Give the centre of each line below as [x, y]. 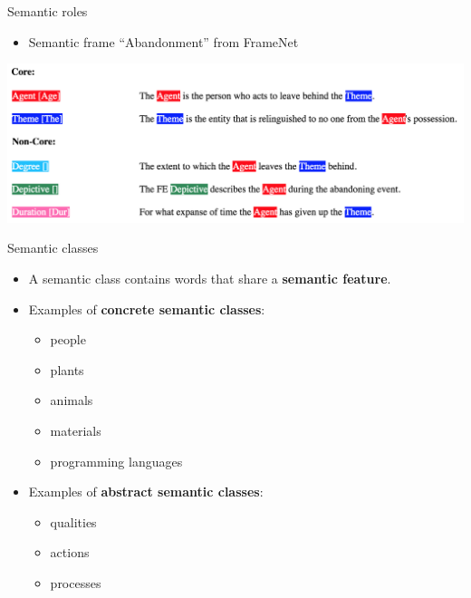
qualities [73, 521]
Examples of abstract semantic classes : [146, 492]
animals [72, 400]
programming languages [116, 461]
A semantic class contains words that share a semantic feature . [210, 279]
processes [76, 583]
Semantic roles [48, 11]
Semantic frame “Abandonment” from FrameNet [163, 41]
